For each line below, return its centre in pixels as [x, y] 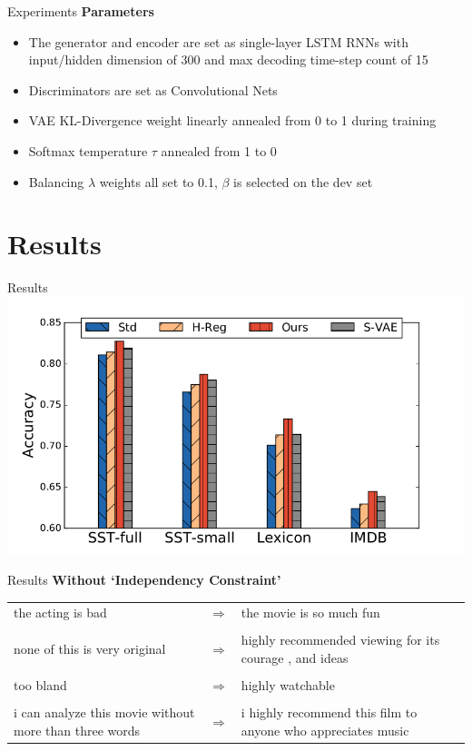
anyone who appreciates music [325, 730]
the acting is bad [60, 613]
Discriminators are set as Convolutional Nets [153, 89]
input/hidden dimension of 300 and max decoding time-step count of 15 [228, 59]
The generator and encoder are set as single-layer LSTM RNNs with [218, 41]
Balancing [56, 181]
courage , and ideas [295, 657]
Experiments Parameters [81, 11]
